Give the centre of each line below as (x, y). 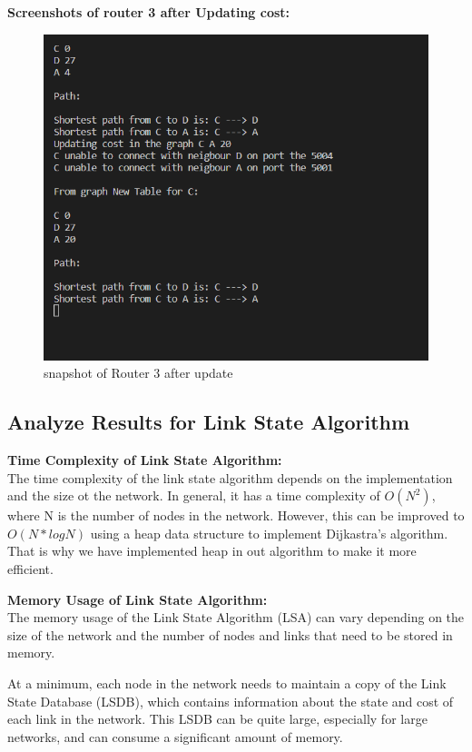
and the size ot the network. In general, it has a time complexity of (194, 495)
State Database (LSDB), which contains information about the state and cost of (231, 701)
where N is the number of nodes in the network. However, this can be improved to (236, 515)
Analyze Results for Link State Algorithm (209, 422)
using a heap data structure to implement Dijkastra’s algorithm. (269, 533)
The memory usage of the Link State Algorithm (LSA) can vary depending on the (236, 617)
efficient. (30, 568)
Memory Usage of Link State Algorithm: (138, 599)
